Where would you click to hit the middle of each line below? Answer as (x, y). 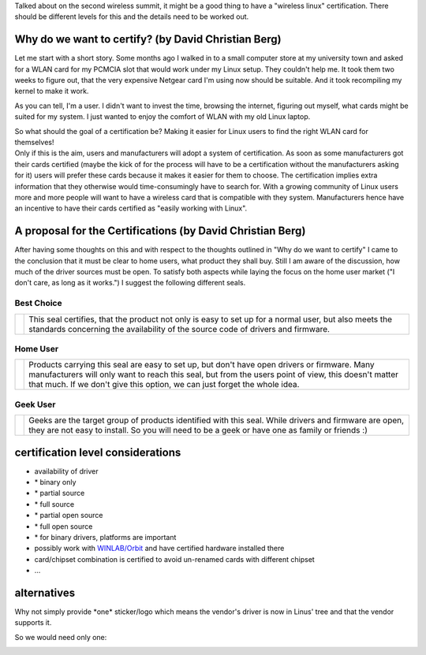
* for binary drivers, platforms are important (105, 537)
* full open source (64, 526)
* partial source (60, 493)
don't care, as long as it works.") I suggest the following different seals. (130, 283)
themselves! (34, 143)
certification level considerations (98, 452)
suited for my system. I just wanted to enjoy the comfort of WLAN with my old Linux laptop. (163, 117)
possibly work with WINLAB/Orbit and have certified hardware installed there (159, 549)
